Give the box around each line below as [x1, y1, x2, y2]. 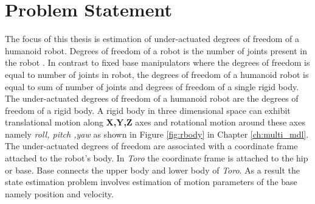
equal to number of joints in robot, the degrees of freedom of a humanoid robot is [5, 68, 309, 80]
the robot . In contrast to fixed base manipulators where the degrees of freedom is [5, 56, 310, 69]
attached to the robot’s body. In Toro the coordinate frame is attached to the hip [5, 152, 308, 164]
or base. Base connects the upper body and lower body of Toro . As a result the [5, 163, 300, 176]
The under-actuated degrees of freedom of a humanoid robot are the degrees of [5, 92, 299, 105]
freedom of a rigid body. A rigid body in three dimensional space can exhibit [5, 104, 291, 116]
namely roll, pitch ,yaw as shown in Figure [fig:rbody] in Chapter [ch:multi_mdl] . [5, 127, 309, 140]
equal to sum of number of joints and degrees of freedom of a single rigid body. [5, 80, 299, 93]
